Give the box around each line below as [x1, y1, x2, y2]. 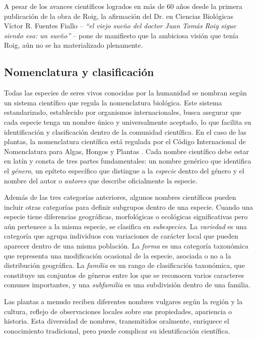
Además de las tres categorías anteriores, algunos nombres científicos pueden [4, 192, 236, 202]
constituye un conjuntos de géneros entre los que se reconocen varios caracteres [4, 269, 244, 280]
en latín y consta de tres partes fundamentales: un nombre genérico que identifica [4, 156, 252, 166]
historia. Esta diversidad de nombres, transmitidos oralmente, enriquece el [4, 316, 229, 326]
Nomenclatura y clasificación [4, 64, 154, 80]
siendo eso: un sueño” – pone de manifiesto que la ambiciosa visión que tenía [4, 30, 239, 40]
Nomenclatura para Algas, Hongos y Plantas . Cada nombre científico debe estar [4, 146, 249, 156]
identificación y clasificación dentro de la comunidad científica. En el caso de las [4, 126, 247, 137]
